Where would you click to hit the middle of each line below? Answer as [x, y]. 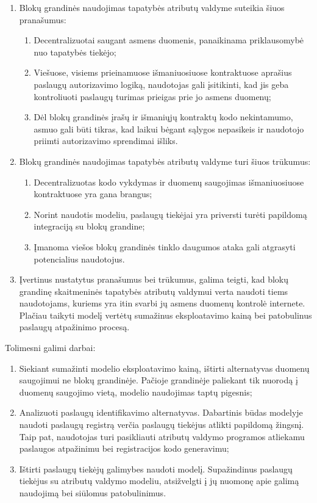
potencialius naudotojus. [79, 259]
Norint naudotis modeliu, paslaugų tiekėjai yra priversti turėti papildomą [170, 214]
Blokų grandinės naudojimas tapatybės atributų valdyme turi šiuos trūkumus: [165, 161]
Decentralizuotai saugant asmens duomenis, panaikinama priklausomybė [169, 40]
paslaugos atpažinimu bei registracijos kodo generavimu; [124, 448]
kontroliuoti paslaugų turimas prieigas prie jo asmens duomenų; [152, 96]
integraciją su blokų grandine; [89, 226]
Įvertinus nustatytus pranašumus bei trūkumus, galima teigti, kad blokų [154, 279]
